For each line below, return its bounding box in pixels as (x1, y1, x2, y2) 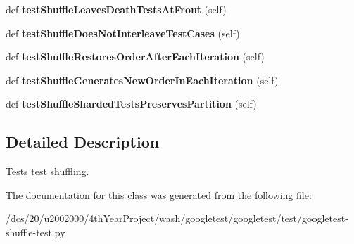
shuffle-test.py (6, 224, 65, 239)
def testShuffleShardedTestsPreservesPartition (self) (6, 96, 257, 111)
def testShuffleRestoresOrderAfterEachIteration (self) (6, 49, 265, 64)
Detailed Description (6, 131, 160, 153)
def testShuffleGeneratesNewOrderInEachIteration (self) (6, 72, 279, 87)
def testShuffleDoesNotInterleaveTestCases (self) (6, 25, 240, 40)
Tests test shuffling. (6, 164, 89, 179)
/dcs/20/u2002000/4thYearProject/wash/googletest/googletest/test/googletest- (6, 211, 348, 226)
